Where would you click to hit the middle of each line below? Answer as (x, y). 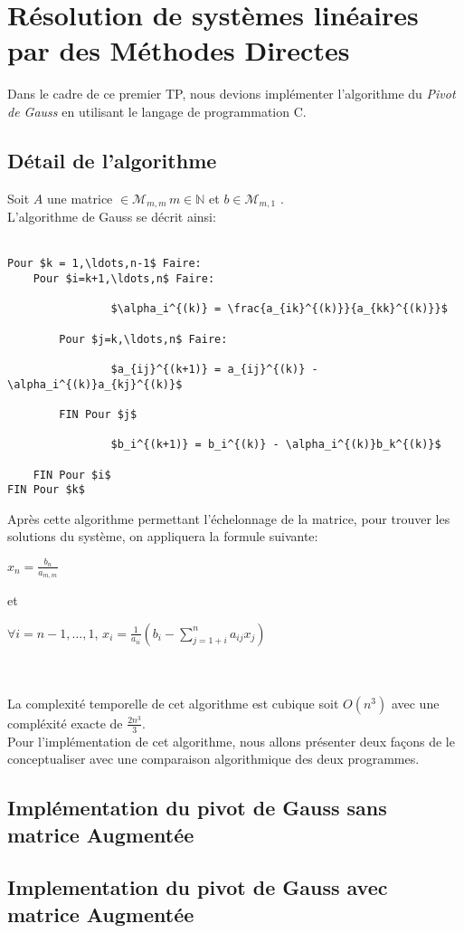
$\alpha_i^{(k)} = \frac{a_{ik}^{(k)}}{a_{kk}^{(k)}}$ (279, 309)
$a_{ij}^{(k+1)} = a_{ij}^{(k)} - (214, 369)
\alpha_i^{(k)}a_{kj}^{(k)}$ (95, 384)
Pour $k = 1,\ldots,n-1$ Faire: (104, 264)
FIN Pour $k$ (46, 490)
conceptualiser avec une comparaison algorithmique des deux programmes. (213, 759)
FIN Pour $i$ (72, 475)
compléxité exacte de (65, 723)
